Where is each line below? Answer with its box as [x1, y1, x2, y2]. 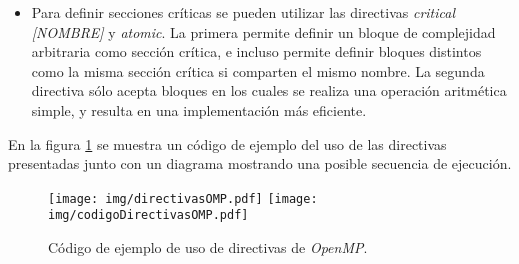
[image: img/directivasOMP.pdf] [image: [48, 191, 318, 206]
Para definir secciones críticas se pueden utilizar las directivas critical [31, 2, 456, 22]
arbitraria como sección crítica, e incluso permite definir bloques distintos [31, 41, 482, 62]
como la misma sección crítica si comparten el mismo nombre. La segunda [31, 60, 485, 81]
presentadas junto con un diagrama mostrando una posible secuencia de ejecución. [8, 153, 512, 174]
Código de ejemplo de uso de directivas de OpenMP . [48, 237, 368, 258]
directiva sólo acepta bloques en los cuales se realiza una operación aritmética [31, 80, 507, 101]
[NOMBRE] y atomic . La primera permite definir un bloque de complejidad [31, 21, 496, 42]
